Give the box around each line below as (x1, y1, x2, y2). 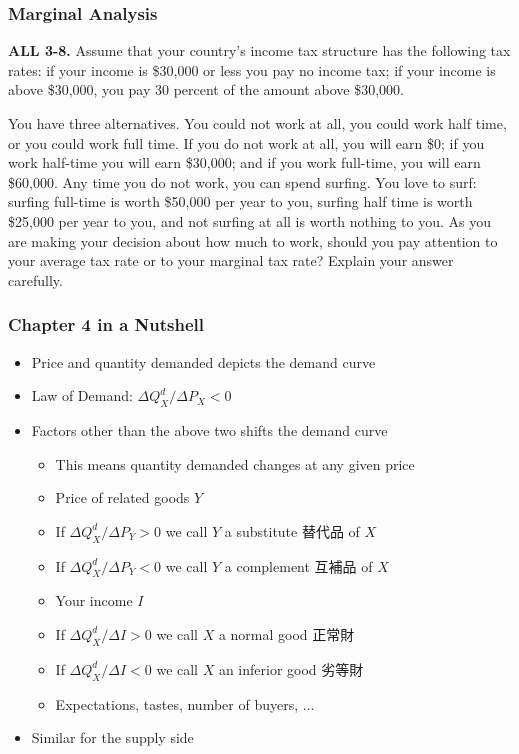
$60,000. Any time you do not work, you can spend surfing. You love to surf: (8, 171, 477, 192)
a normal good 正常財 (218, 623, 355, 644)
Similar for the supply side (31, 727, 194, 748)
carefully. (8, 269, 63, 290)
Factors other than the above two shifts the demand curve (31, 419, 388, 440)
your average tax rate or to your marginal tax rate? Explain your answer (8, 250, 454, 271)
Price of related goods (55, 487, 190, 508)
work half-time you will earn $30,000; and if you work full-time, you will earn (8, 152, 481, 173)
